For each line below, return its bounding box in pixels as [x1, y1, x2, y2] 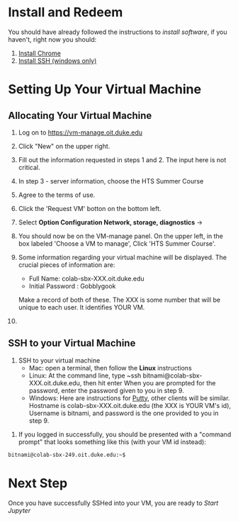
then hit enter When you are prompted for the [83, 378, 216, 387]
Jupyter [8, 506, 31, 514]
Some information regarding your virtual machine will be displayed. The [18, 253, 227, 261]
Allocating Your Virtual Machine [8, 109, 152, 121]
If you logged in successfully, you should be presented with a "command [18, 430, 232, 438]
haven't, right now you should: [8, 35, 97, 43]
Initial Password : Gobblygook [28, 281, 116, 290]
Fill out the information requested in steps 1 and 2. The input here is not [18, 155, 227, 164]
